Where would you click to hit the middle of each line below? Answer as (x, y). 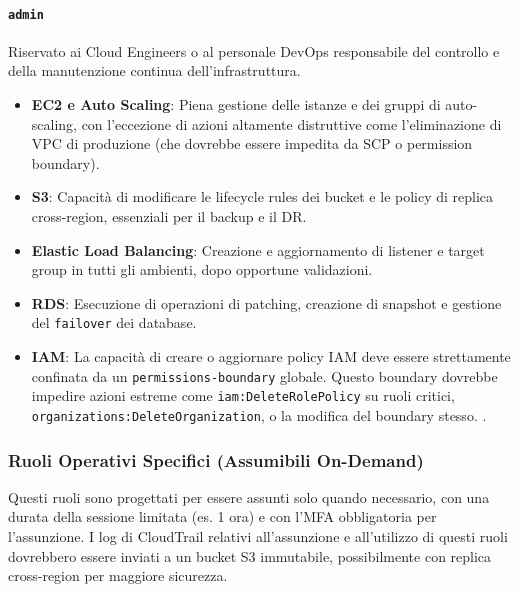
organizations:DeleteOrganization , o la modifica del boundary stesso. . (259, 414)
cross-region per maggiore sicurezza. (118, 575)
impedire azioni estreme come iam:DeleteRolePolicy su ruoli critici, (243, 395)
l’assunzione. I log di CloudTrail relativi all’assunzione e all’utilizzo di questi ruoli (258, 536)
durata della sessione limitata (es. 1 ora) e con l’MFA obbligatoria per (222, 516)
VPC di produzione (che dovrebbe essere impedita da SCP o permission (252, 143)
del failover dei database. (114, 322)
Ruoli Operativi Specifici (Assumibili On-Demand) (216, 459)
